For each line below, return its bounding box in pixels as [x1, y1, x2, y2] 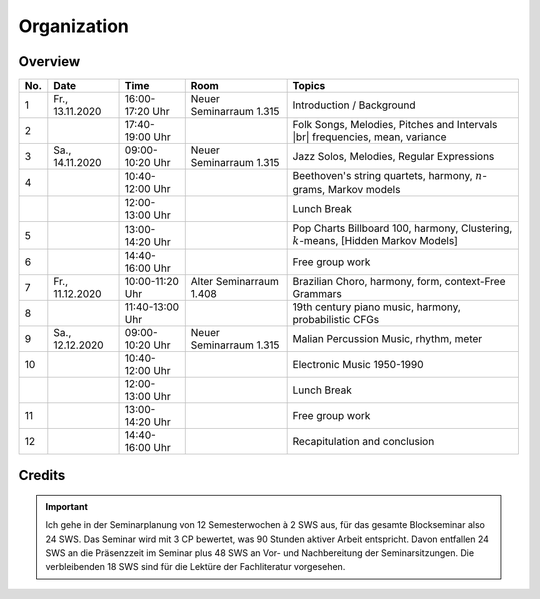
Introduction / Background [292, 98, 416, 112]
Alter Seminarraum [190, 274, 280, 288]
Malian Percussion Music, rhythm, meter [292, 331, 483, 345]
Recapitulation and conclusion [292, 434, 435, 448]
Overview [18, 53, 81, 70]
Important [45, 500, 89, 512]
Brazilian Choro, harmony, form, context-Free [292, 274, 506, 288]
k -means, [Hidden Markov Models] [292, 234, 459, 248]
